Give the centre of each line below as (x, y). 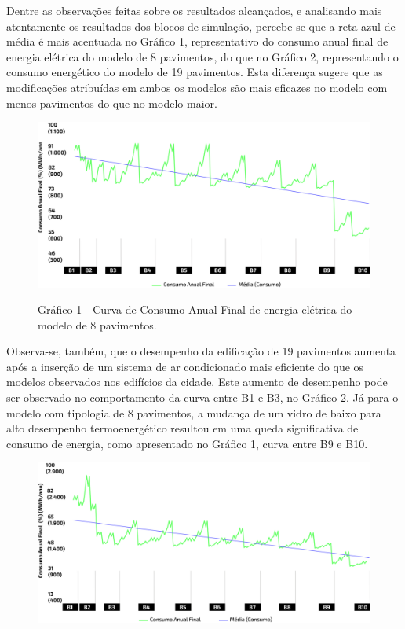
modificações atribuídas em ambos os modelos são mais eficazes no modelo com (197, 87)
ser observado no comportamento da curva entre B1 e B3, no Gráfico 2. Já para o (202, 397)
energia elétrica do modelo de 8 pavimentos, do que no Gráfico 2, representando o (202, 56)
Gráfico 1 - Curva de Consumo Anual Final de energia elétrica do (195, 309)
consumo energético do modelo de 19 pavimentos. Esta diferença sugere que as (195, 72)
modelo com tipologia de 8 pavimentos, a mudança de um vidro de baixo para (194, 412)
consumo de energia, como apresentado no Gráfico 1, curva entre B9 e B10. (187, 443)
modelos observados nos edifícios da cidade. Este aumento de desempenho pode (197, 382)
